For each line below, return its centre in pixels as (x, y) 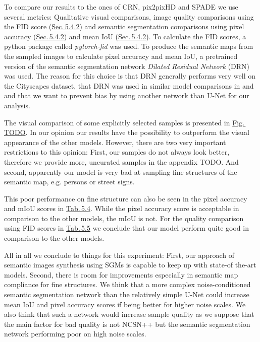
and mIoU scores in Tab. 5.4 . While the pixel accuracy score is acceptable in (122, 208)
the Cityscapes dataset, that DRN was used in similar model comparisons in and (129, 85)
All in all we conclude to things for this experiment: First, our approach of (119, 255)
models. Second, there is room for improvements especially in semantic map (121, 274)
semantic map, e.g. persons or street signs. (69, 182)
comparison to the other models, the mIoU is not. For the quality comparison (124, 218)
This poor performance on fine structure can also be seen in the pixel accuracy (126, 198)
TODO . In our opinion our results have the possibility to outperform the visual (127, 132)
